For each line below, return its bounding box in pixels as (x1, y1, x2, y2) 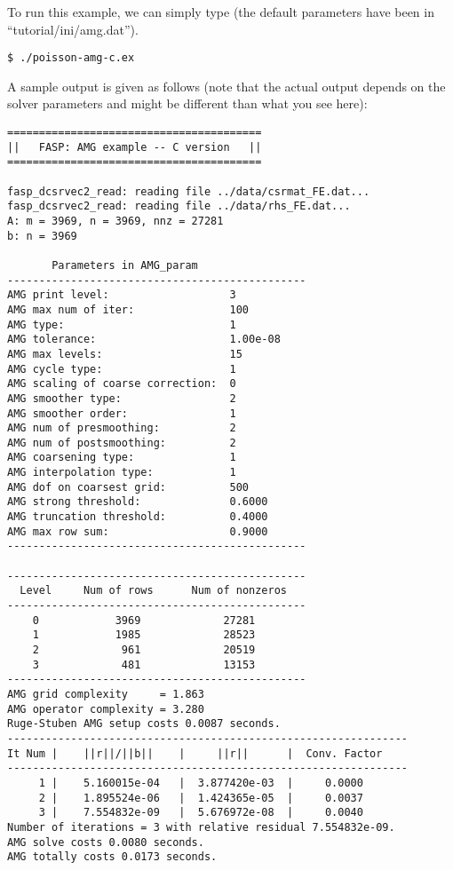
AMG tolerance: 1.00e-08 (7, 333, 281, 346)
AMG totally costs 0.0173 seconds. (7, 850, 218, 864)
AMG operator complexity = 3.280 (7, 702, 204, 716)
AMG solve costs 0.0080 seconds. (7, 835, 204, 849)
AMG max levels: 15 (7, 347, 242, 360)
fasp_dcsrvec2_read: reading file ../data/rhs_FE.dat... (7, 200, 351, 213)
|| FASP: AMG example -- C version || (7, 140, 262, 154)
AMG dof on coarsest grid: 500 (7, 480, 250, 494)
